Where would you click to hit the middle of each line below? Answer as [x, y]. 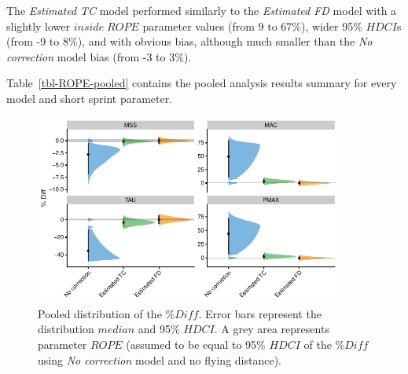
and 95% [159, 329]
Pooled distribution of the [100, 313]
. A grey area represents [272, 329]
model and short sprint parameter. [90, 98]
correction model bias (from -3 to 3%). [99, 56]
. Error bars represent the [260, 313]
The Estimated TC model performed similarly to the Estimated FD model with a [202, 10]
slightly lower [39, 26]
